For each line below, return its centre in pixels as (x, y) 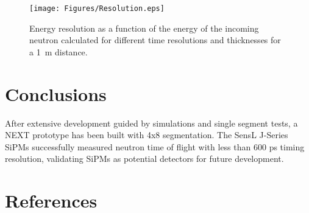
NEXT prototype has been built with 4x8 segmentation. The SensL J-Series (147, 135)
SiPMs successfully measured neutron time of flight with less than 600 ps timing (155, 146)
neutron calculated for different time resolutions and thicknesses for (155, 40)
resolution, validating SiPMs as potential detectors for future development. (144, 159)
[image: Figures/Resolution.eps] (97, 9)
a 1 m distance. (59, 51)
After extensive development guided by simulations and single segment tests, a (151, 123)
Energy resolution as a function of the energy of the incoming (144, 28)
